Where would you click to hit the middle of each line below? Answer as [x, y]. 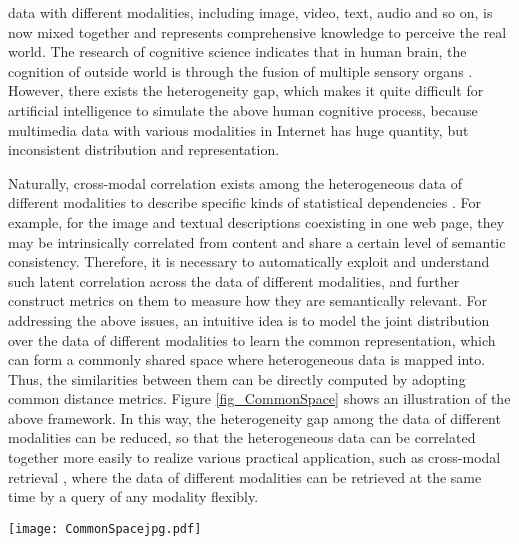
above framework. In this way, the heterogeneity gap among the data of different [254, 417]
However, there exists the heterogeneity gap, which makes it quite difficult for [246, 90]
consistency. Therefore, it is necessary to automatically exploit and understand [249, 261]
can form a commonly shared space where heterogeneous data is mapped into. [247, 359]
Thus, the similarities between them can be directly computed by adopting [237, 378]
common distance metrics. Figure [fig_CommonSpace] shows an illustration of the [259, 398]
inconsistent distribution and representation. [144, 149]
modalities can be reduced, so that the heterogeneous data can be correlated [242, 437]
